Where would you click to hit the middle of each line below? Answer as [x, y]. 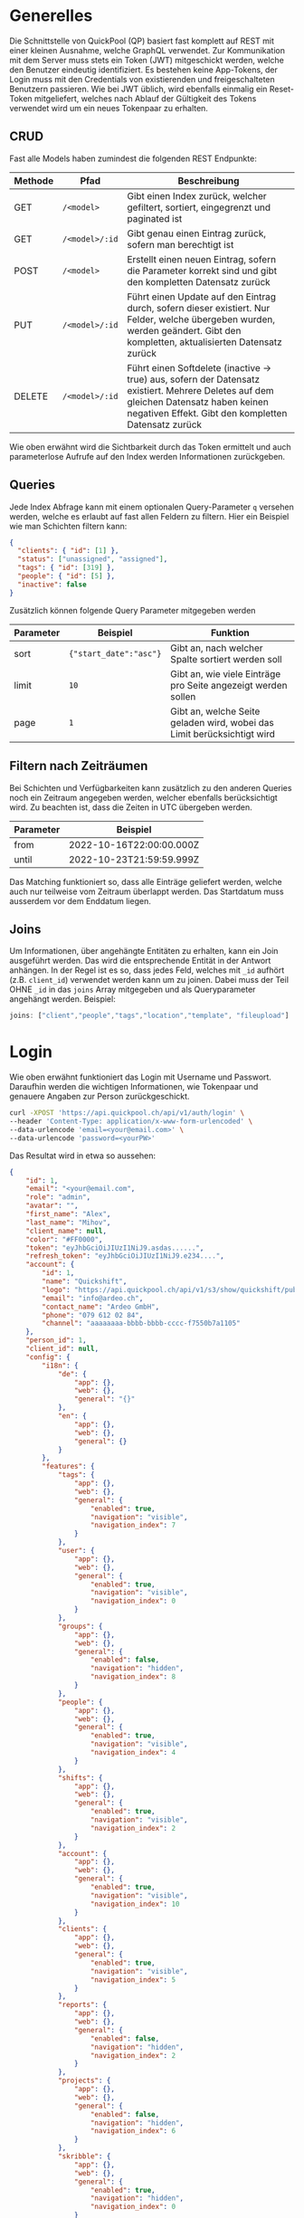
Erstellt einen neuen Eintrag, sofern [201, 259]
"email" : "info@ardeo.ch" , [93, 1298]
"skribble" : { [84, 2156]
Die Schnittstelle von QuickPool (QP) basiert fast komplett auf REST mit [142, 41]
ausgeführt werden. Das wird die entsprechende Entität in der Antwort [140, 961]
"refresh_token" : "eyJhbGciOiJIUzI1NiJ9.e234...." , [125, 1256]
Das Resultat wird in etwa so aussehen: [83, 1156]
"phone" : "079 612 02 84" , [93, 1315]
